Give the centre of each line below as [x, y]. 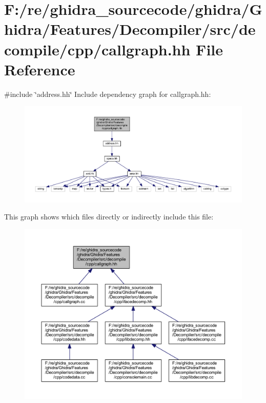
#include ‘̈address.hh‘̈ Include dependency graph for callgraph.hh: [108, 94]
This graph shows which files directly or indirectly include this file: [109, 217]
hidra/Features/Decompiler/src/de [130, 29]
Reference [40, 69]
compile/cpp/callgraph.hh [97, 49]
